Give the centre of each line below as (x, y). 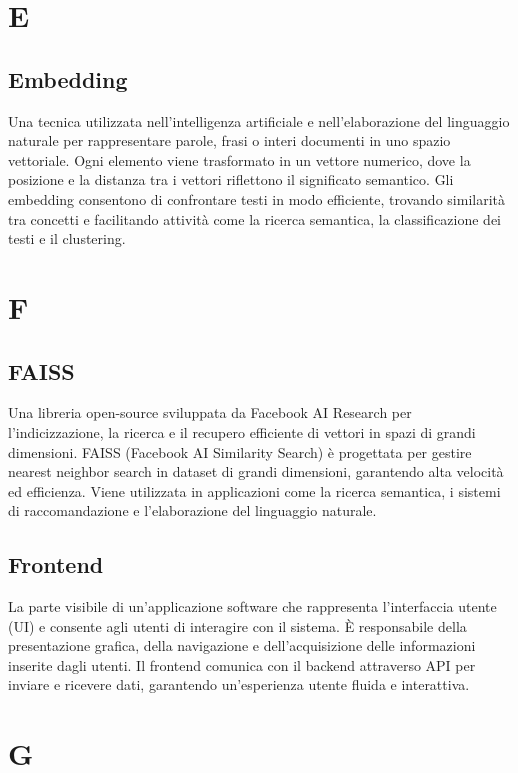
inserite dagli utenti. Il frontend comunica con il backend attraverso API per (242, 664)
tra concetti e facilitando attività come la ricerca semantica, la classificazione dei (255, 218)
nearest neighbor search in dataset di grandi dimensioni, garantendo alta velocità (256, 471)
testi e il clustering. (67, 238)
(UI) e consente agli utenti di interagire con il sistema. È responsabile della (237, 625)
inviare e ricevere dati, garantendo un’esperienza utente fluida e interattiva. (239, 684)
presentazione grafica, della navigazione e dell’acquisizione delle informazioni (242, 645)
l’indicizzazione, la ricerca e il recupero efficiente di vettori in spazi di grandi (242, 431)
